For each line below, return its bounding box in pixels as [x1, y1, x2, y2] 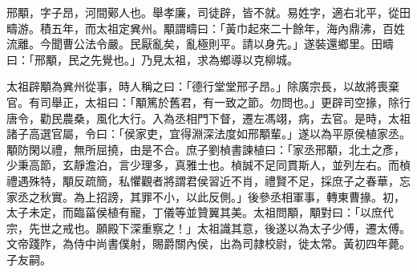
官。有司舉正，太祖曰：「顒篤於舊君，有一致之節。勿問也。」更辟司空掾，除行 [6, 93, 411, 110]
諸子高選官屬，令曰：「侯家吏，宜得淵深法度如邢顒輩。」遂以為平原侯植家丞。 [6, 125, 411, 142]
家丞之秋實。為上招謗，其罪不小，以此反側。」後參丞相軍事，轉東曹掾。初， [6, 188, 405, 205]
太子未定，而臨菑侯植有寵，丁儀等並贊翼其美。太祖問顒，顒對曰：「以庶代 [6, 204, 394, 221]
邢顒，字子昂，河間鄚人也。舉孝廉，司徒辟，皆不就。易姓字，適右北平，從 [6, 4, 399, 20]
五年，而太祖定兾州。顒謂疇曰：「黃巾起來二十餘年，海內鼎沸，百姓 [51, 19, 405, 36]
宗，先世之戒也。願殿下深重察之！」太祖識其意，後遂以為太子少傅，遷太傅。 [6, 219, 411, 236]
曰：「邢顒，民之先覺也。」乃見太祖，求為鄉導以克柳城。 [6, 51, 298, 67]
